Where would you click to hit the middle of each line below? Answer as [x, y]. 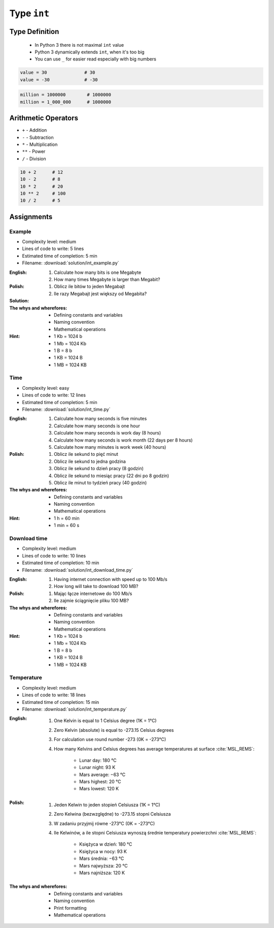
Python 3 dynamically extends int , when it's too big [90, 52]
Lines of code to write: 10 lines [54, 555]
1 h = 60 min [67, 518]
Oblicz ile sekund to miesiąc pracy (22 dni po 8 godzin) [112, 476]
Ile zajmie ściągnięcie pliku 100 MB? [92, 601]
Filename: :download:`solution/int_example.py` [71, 263]
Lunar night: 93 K [97, 767]
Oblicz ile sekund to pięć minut [86, 454]
